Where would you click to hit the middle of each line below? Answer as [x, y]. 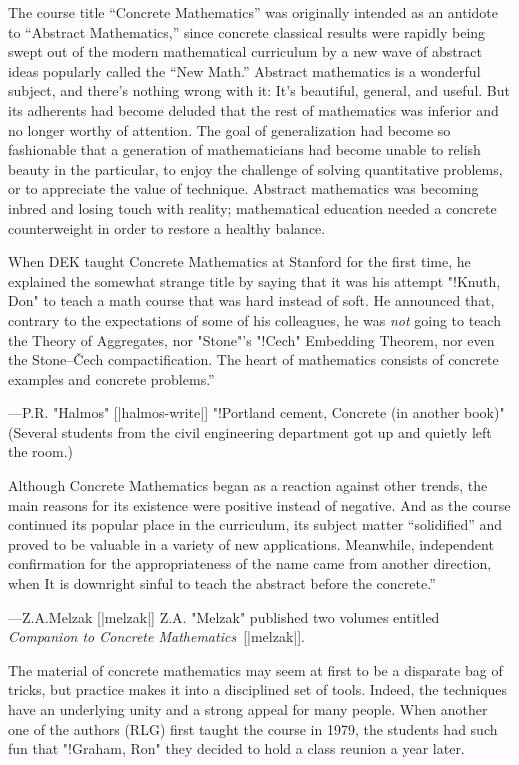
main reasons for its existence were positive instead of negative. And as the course [259, 504]
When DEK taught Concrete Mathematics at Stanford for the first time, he [239, 261]
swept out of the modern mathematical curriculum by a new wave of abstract [245, 51]
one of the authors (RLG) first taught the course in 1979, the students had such [253, 728]
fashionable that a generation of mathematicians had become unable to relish [244, 149]
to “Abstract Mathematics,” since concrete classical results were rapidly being [247, 31]
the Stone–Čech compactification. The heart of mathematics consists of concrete [253, 359]
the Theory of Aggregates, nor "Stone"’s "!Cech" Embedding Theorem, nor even [251, 339]
